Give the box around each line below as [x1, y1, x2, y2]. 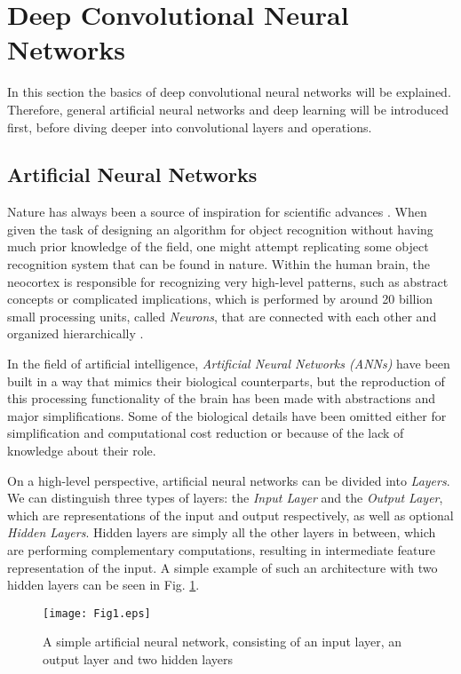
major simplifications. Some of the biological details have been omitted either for [7, 406, 447, 424]
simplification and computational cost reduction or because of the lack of [7, 424, 404, 442]
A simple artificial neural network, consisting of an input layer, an [43, 632, 402, 651]
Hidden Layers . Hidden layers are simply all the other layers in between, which [7, 523, 436, 542]
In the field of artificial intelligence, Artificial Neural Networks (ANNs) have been [7, 354, 450, 373]
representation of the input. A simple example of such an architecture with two [7, 558, 438, 576]
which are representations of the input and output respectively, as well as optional [7, 505, 454, 524]
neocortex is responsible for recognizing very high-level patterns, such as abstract [7, 272, 449, 290]
